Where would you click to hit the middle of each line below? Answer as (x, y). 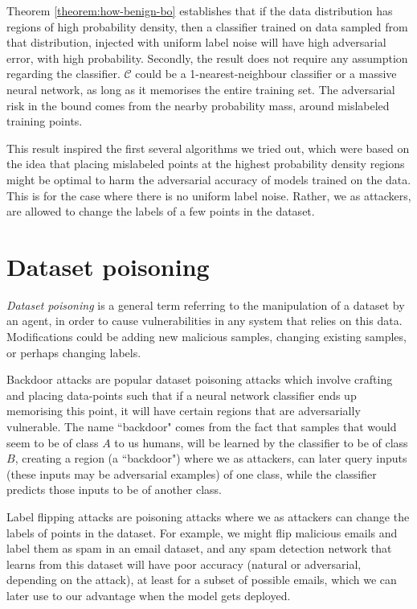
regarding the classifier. (63, 74)
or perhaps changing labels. (74, 352)
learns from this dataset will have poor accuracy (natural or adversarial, (184, 564)
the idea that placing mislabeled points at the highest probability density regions (206, 164)
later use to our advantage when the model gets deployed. (149, 595)
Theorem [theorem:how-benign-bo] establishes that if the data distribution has (200, 10)
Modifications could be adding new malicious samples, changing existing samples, (206, 337)
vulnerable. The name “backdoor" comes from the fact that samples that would (202, 426)
